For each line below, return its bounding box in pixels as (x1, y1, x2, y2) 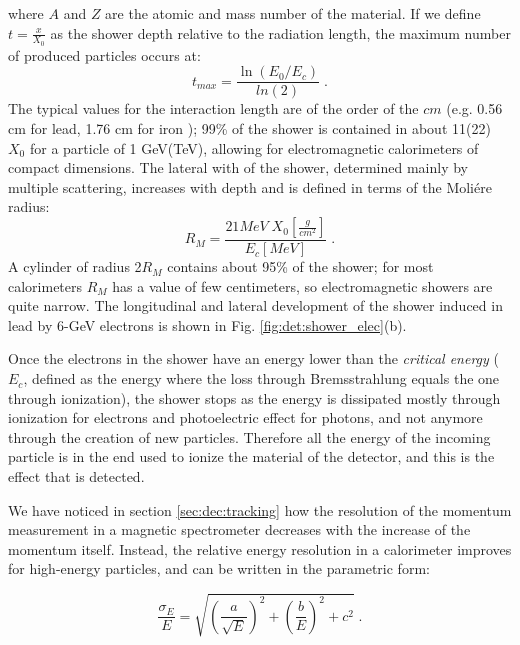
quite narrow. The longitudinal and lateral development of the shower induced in (8, 295, 503, 316)
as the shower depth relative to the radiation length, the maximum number (50, 22, 511, 43)
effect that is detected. (8, 466, 145, 487)
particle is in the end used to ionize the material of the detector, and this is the (8, 446, 495, 467)
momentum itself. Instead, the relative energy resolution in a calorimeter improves (8, 538, 512, 559)
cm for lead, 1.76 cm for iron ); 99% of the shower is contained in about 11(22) (8, 118, 491, 139)
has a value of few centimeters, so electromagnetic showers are (112, 275, 493, 296)
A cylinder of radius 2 (8, 256, 142, 277)
